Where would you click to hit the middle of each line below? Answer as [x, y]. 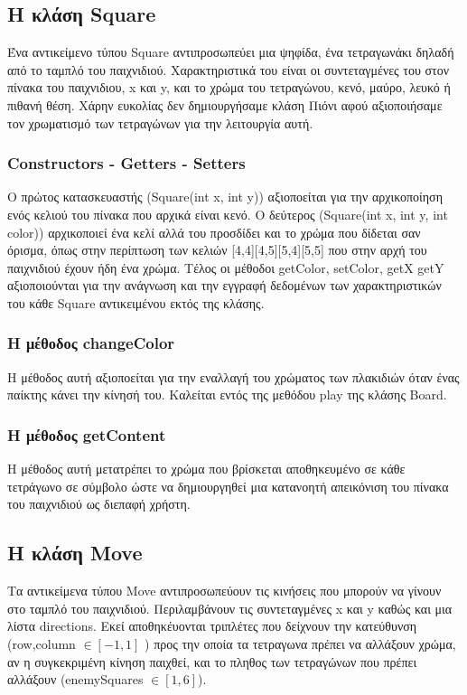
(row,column [42, 643]
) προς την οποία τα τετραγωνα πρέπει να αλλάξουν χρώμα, [300, 643]
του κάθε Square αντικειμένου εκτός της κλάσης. [136, 302]
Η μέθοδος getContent [87, 434]
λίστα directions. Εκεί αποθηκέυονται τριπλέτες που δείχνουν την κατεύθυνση [212, 626]
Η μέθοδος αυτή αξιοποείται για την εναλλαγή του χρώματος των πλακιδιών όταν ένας [233, 376]
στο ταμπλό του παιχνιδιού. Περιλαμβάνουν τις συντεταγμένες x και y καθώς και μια [230, 608]
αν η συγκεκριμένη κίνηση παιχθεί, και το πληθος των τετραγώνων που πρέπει [212, 661]
